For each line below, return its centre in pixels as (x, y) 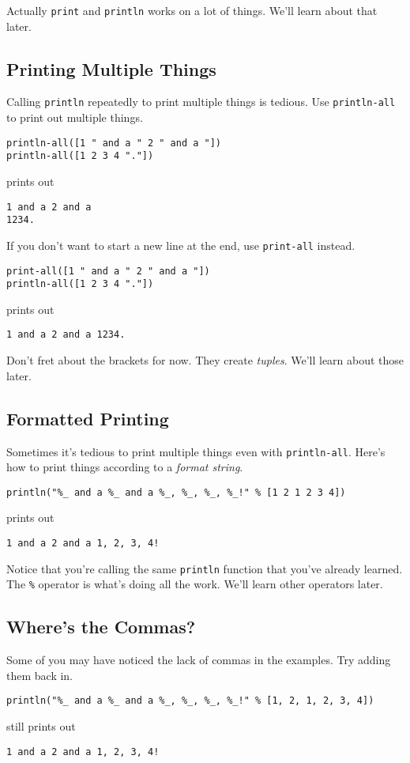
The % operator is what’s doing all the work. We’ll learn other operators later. (195, 584)
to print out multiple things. (75, 117)
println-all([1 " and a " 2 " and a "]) (114, 143)
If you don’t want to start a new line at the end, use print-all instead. (181, 245)
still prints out (41, 726)
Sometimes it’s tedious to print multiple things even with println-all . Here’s (196, 451)
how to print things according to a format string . (125, 467)
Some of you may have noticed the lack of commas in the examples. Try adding (199, 660)
